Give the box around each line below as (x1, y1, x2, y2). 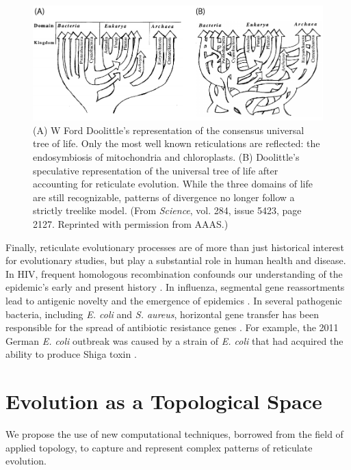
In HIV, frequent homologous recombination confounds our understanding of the (5, 266, 343, 280)
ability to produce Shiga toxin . (5, 347, 137, 361)
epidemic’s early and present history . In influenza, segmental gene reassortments (5, 280, 345, 294)
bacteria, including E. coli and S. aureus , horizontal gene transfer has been (5, 306, 319, 321)
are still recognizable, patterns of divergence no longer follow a (33, 190, 295, 204)
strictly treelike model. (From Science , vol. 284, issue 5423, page (33, 203, 302, 218)
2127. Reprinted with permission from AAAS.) (33, 217, 229, 231)
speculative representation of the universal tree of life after (33, 163, 278, 177)
